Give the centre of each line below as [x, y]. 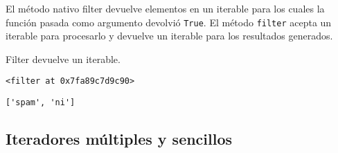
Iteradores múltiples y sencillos [119, 139]
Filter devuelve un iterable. [63, 58]
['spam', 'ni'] [41, 103]
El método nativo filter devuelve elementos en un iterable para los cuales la [165, 8]
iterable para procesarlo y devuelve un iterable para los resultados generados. [169, 36]
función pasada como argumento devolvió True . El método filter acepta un [169, 22]
